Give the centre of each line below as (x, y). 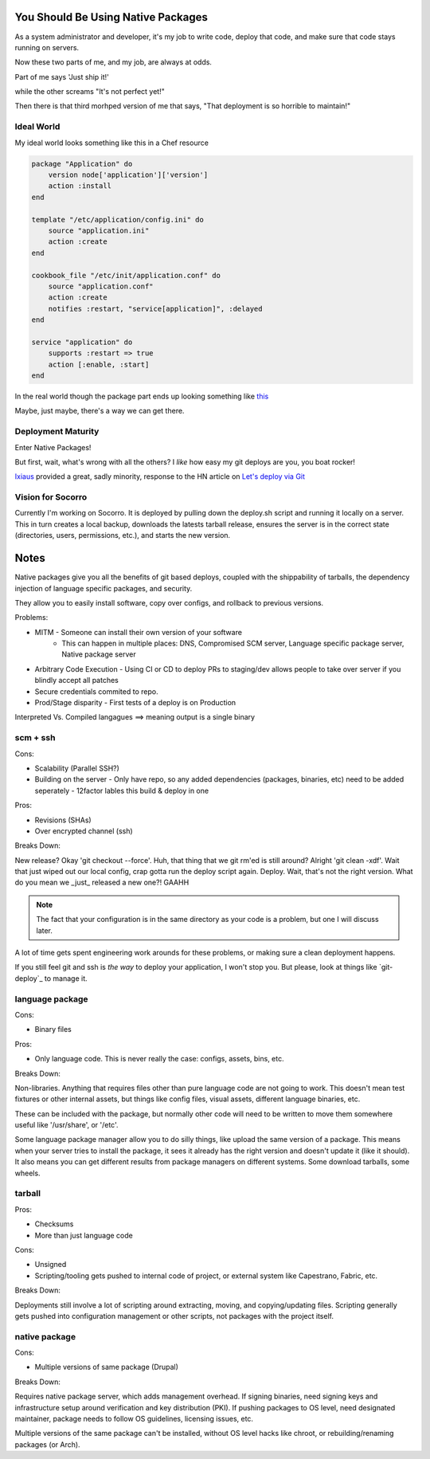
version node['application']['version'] (128, 175)
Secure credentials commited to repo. (96, 691)
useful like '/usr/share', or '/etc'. (66, 1125)
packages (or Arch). (47, 1444)
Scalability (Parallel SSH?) (77, 768)
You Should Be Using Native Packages (111, 17)
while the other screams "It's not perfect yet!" (90, 92)
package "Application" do (82, 164)
